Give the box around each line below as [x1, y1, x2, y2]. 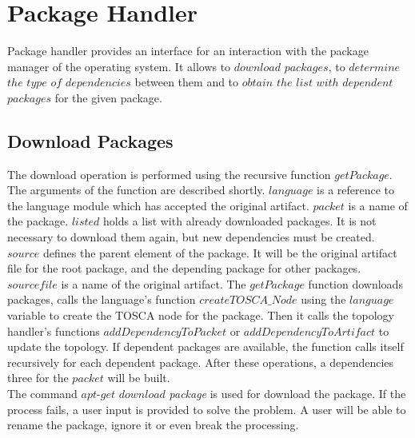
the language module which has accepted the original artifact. [7, 197, 309, 213]
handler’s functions [7, 322, 100, 339]
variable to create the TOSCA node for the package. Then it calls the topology [7, 307, 394, 324]
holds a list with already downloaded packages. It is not [103, 213, 377, 229]
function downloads [308, 275, 403, 292]
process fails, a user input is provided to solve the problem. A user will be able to [7, 400, 406, 417]
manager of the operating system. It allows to [7, 58, 231, 74]
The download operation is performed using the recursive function [7, 165, 331, 182]
